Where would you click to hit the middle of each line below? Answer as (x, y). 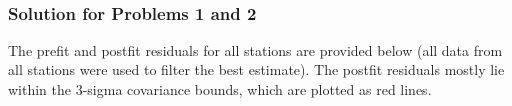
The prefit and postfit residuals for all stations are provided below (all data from (255, 49)
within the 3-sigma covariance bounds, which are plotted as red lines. (220, 89)
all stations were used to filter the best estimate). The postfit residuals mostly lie (256, 69)
